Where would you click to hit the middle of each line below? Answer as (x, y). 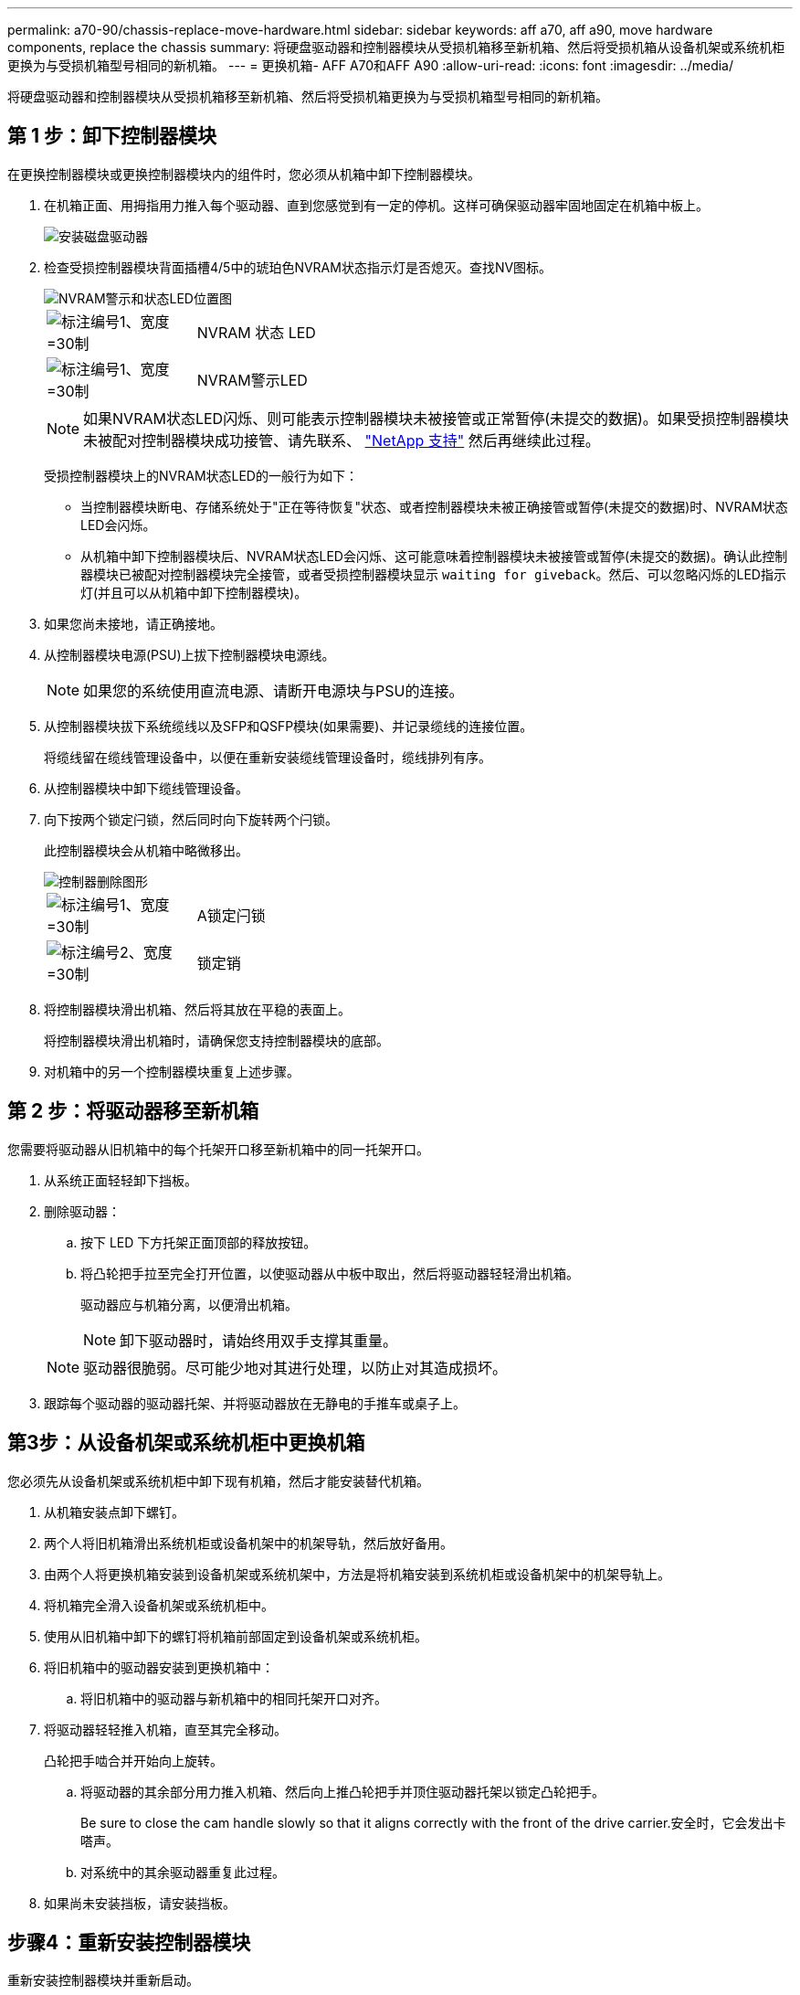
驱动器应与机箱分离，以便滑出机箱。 (189, 1304)
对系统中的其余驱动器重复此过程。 (183, 1872)
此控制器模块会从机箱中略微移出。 (146, 850)
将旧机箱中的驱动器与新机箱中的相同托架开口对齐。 (234, 1698)
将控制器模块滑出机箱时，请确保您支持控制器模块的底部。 (216, 1040)
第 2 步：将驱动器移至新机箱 (133, 1111)
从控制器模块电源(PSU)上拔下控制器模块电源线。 (189, 654)
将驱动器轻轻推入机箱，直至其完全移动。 (165, 1729)
